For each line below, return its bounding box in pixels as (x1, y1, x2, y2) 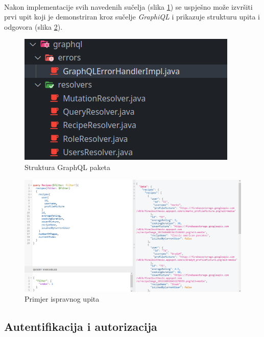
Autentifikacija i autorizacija (4, 319, 157, 334)
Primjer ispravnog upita (25, 293, 100, 304)
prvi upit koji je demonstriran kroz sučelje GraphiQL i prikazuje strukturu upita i (4, 11, 260, 22)
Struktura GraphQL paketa (25, 161, 111, 172)
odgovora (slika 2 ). (4, 21, 63, 32)
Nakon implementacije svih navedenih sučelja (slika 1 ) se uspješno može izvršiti (4, 1, 253, 12)
